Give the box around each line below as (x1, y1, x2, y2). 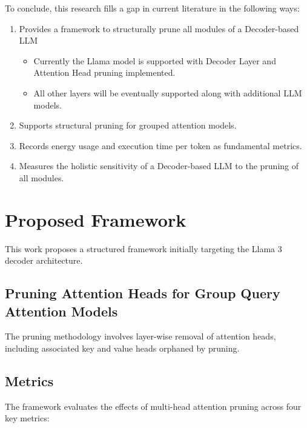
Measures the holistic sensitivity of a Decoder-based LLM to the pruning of (19, 159, 299, 172)
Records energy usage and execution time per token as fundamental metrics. (19, 139, 302, 152)
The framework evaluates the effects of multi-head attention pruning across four (5, 400, 302, 412)
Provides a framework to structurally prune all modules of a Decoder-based (19, 22, 299, 35)
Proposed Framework (5, 207, 187, 232)
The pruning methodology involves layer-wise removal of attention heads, (5, 330, 276, 343)
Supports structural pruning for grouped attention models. (19, 119, 237, 132)
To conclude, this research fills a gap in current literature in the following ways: (5, 2, 300, 14)
